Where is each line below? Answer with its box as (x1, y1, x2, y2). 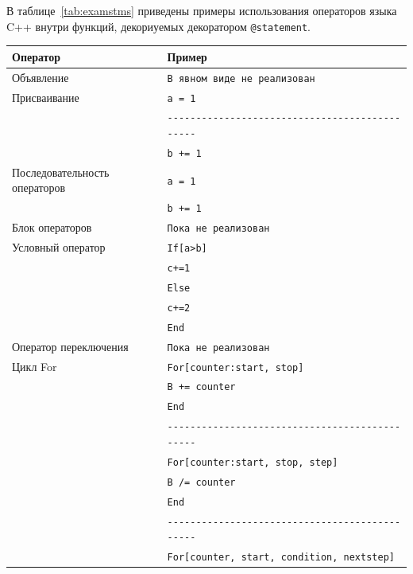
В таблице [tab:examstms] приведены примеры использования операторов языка (6, 2, 397, 18)
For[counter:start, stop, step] (167, 456, 338, 468)
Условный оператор (12, 239, 106, 256)
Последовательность (12, 163, 110, 180)
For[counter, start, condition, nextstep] (167, 552, 395, 564)
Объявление (12, 68, 69, 85)
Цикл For (12, 357, 57, 374)
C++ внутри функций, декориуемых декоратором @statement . (6, 18, 311, 34)
